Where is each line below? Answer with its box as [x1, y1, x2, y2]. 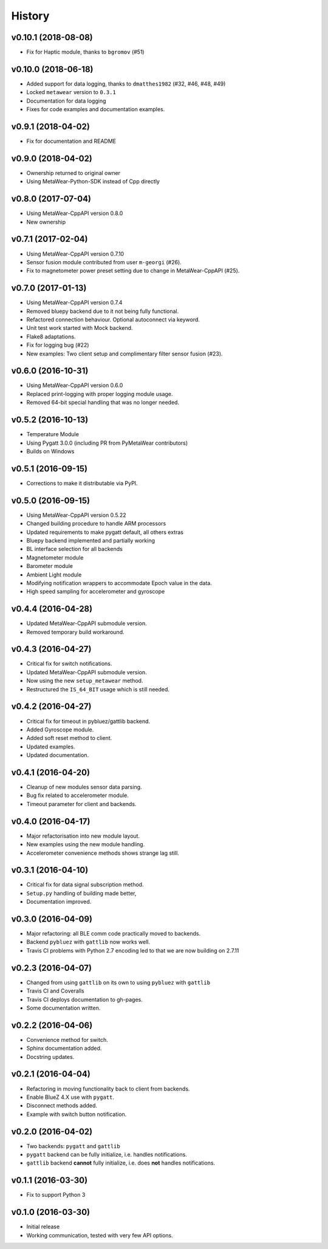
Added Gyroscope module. [26, 726, 94, 733]
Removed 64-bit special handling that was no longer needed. [26, 399, 179, 406]
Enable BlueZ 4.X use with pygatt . [26, 1093, 115, 1101]
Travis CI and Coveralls [26, 987, 84, 994]
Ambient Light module [26, 571, 82, 578]
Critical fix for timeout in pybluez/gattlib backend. [26, 717, 151, 725]
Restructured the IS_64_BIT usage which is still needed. [26, 685, 170, 693]
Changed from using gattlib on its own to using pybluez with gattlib [26, 979, 211, 986]
